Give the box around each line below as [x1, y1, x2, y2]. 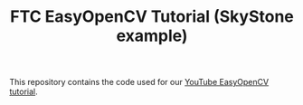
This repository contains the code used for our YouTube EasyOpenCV [9, 77, 270, 88]
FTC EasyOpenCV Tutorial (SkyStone [10, 6, 294, 27]
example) [116, 25, 188, 46]
